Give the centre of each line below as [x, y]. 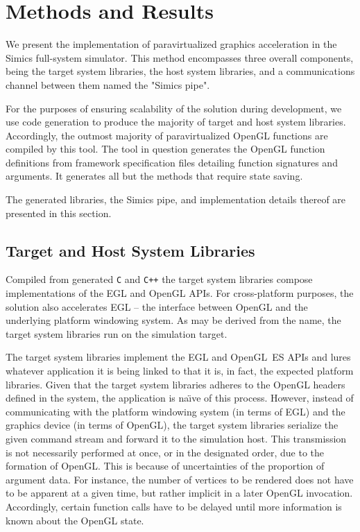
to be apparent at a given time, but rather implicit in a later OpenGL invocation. [179, 493]
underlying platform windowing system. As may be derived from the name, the [173, 320]
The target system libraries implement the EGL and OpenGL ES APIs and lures [178, 357]
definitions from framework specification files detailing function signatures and [172, 162]
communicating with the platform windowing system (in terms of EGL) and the [175, 411]
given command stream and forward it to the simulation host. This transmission [176, 439]
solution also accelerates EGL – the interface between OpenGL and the [157, 306]
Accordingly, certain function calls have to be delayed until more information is [174, 507]
